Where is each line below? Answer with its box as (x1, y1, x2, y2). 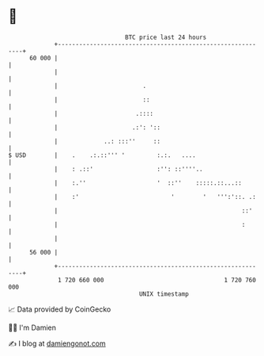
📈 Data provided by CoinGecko (8, 304, 111, 314)
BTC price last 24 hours (125, 33, 207, 41)
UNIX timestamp (138, 289, 190, 298)
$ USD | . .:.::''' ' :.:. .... (8, 151, 196, 159)
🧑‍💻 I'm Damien (8, 323, 57, 332)
